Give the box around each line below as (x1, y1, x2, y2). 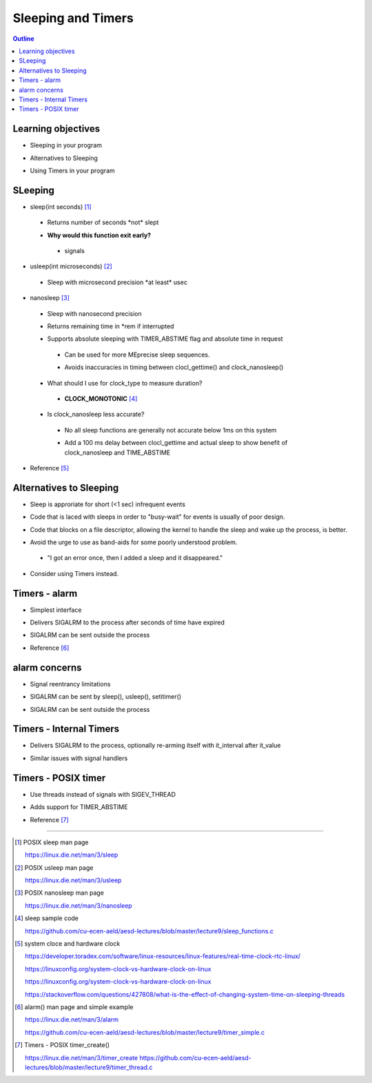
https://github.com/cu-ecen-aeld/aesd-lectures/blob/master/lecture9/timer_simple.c (25, 1028, 265, 1036)
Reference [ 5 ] (30, 464, 70, 472)
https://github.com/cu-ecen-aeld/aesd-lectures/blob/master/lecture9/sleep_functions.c (25, 926, 274, 935)
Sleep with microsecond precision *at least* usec (47, 278, 187, 286)
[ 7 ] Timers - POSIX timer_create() (14, 1041, 110, 1049)
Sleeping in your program (30, 141, 103, 150)
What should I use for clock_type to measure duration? (47, 379, 203, 387)
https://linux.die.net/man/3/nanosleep (25, 901, 132, 910)
